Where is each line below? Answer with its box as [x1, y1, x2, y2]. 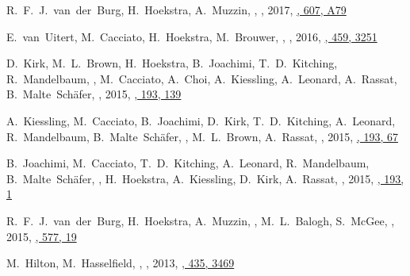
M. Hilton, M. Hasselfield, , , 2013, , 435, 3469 [6, 255, 235, 271]
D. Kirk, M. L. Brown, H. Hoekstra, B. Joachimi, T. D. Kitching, [6, 55, 338, 71]
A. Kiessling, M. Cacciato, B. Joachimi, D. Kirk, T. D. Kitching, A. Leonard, [6, 112, 396, 128]
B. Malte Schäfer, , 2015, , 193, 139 [6, 86, 182, 102]
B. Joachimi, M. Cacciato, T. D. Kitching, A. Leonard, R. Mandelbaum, [6, 155, 370, 171]
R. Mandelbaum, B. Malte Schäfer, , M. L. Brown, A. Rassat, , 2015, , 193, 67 [6, 128, 398, 144]
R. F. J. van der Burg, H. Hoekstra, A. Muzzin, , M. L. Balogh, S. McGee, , [6, 212, 395, 228]
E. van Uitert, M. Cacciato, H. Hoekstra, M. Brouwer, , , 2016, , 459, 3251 [6, 28, 377, 44]
